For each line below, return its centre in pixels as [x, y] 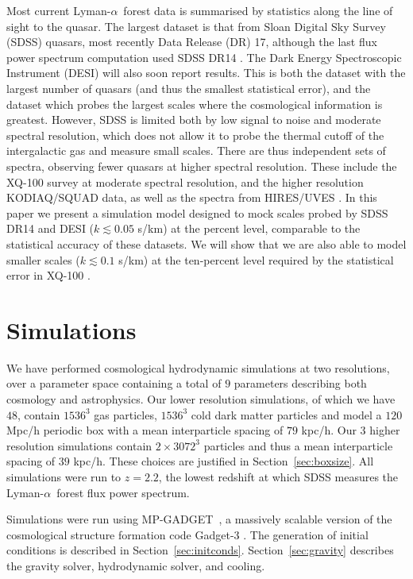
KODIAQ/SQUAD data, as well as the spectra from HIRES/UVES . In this [192, 197]
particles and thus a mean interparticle [298, 445]
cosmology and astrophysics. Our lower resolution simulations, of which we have [201, 399]
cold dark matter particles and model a [286, 414]
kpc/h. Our [329, 430]
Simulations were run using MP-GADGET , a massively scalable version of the [199, 519]
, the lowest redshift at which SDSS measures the [278, 476]
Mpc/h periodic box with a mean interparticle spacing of [145, 430]
